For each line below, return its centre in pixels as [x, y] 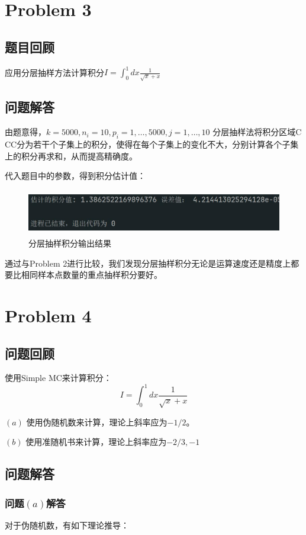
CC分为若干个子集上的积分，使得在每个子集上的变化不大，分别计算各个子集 [152, 144]
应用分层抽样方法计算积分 [54, 72]
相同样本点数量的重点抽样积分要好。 [91, 275]
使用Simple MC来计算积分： [58, 378]
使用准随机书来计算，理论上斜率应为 [96, 442]
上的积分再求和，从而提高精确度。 [71, 156]
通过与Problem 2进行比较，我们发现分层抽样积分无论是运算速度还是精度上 [148, 263]
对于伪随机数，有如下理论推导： [67, 525]
